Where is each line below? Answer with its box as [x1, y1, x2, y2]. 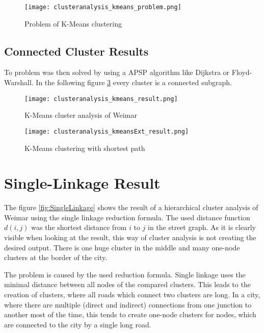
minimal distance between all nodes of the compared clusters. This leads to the [4, 279, 251, 290]
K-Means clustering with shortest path [24, 142, 145, 153]
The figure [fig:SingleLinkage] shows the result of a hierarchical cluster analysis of [4, 202, 258, 213]
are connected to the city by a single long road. [4, 319, 151, 329]
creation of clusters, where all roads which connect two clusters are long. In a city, [4, 289, 260, 300]
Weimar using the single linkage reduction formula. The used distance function [4, 212, 250, 222]
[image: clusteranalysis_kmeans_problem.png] [24, 4, 181, 11]
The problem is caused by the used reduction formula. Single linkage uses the [4, 269, 246, 279]
